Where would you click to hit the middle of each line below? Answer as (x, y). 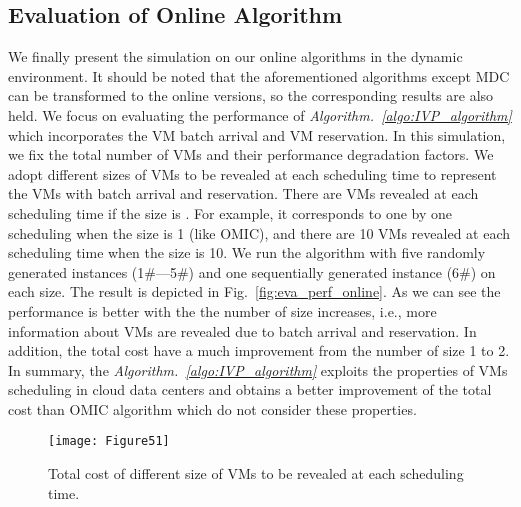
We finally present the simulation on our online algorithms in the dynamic (235, 56)
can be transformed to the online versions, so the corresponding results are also (251, 95)
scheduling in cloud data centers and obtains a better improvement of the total (250, 389)
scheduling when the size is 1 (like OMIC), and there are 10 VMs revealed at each (259, 232)
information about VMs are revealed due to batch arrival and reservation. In (242, 330)
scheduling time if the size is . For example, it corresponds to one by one (230, 212)
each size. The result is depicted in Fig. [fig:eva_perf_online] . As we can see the (254, 291)
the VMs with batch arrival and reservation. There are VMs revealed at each (243, 193)
